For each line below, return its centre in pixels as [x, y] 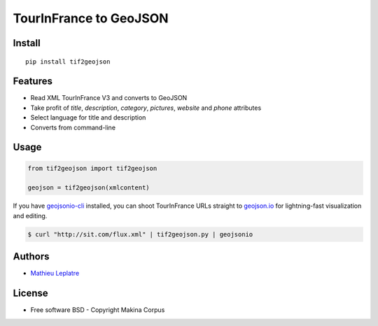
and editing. [30, 215]
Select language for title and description [88, 118]
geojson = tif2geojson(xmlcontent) [89, 188]
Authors [31, 256]
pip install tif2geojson [68, 62]
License [30, 293]
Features [33, 81]
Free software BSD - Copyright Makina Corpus [98, 310]
